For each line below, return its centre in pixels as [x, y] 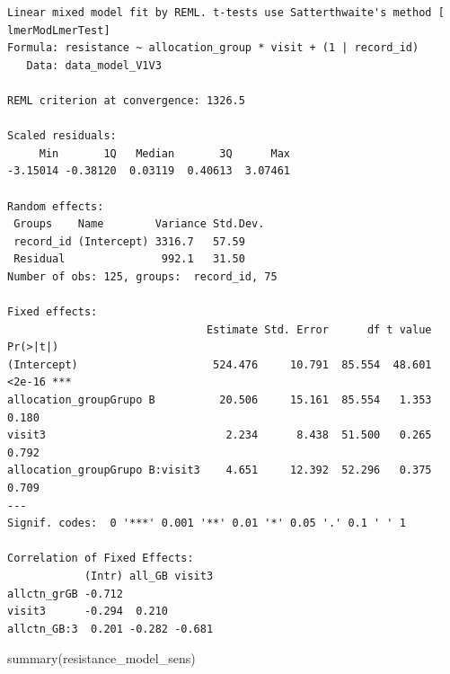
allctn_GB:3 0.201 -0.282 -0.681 [110, 629]
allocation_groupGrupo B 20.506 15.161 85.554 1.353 [220, 400]
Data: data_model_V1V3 [94, 65]
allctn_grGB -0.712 [65, 594]
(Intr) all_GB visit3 [149, 576]
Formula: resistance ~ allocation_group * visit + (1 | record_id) [213, 48]
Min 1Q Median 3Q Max [164, 153]
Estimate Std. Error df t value [319, 329]
